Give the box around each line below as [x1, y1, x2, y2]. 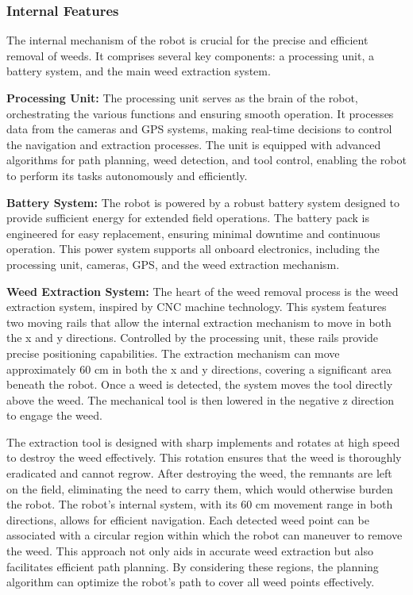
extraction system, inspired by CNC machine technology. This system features [6, 298, 387, 315]
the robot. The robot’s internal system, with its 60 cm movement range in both [6, 496, 393, 512]
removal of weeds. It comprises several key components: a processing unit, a [6, 47, 375, 63]
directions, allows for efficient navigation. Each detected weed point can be [6, 511, 369, 528]
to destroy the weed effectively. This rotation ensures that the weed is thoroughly [6, 449, 402, 466]
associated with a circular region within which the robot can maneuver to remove [6, 527, 403, 543]
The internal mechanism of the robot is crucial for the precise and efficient [6, 32, 369, 48]
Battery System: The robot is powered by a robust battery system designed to [6, 194, 400, 210]
